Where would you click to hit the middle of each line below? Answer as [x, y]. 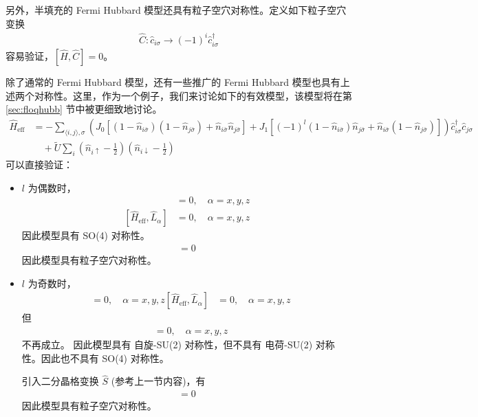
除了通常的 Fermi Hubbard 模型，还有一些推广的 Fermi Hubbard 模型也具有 [173, 82]
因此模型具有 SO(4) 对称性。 [86, 235]
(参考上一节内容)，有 [158, 381]
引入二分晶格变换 [60, 381]
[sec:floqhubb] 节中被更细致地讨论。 [84, 109]
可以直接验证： [39, 165]
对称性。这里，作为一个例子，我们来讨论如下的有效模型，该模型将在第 [193, 95]
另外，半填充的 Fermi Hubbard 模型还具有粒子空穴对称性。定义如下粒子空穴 [176, 10]
